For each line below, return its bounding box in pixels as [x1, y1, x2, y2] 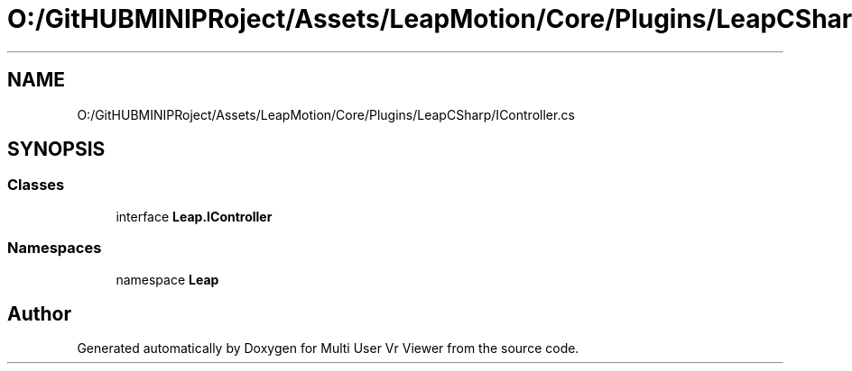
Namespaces [7, 239, 102, 258]
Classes [7, 176, 65, 195]
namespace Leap [116, 271, 219, 287]
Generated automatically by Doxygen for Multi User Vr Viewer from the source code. [77, 340, 579, 357]
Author [7, 302, 71, 325]
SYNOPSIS [7, 138, 106, 161]
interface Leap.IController [116, 208, 273, 224]
